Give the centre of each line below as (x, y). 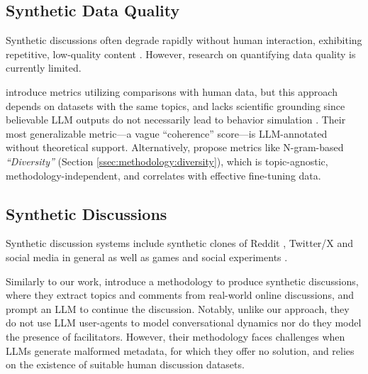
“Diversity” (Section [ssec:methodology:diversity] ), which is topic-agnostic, (167, 161)
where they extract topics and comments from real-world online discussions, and (180, 295)
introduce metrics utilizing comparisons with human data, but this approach (172, 91)
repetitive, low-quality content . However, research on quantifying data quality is (181, 54)
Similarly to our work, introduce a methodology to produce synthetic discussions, (182, 281)
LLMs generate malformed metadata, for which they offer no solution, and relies (180, 350)
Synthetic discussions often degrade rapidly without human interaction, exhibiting (184, 40)
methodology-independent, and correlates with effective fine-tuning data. (163, 175)
